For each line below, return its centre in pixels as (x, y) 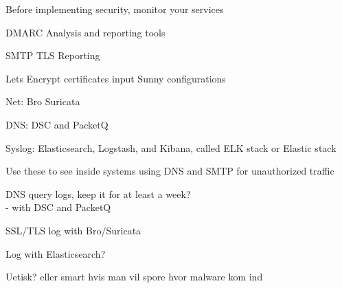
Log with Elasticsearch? (56, 253)
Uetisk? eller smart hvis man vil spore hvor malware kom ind (134, 277)
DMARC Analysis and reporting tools (85, 32)
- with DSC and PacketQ (58, 207)
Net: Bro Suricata (43, 101)
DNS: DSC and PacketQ (57, 124)
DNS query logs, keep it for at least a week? (98, 193)
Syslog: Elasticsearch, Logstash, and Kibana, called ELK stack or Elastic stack (171, 147)
